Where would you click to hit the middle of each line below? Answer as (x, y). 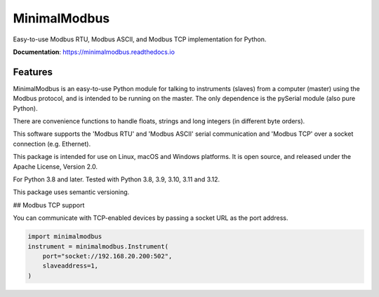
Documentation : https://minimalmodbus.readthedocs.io (94, 52)
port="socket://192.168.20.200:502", (107, 256)
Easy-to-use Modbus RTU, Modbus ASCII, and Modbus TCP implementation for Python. (140, 39)
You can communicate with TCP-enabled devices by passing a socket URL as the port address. (151, 218)
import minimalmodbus (65, 237)
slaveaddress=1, (70, 266)
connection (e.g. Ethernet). (52, 144)
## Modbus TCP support (49, 205)
